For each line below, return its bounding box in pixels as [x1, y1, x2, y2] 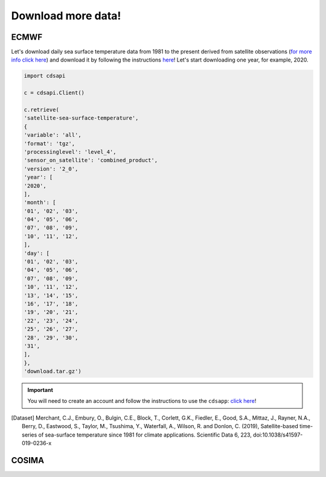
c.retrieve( [24, 106, 60, 113]
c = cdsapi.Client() [24, 89, 85, 96]
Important [27, 387, 54, 394]
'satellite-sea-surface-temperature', [24, 115, 139, 122]
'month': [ [24, 199, 56, 206]
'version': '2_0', [24, 165, 78, 172]
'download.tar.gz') [24, 368, 81, 375]
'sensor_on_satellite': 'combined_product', [24, 157, 158, 164]
